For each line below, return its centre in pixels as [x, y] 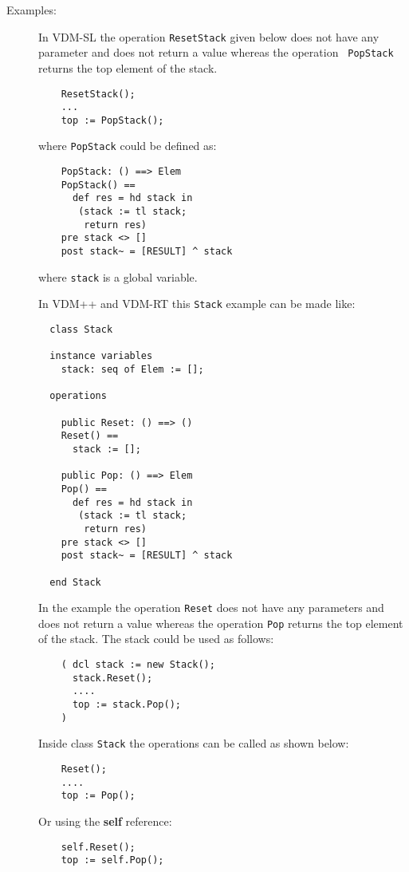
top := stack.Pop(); [126, 705]
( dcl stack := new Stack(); [138, 665]
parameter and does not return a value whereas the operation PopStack [216, 52]
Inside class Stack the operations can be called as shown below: [194, 743]
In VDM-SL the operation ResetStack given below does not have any [209, 36]
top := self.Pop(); [112, 860]
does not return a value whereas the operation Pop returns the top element [221, 623]
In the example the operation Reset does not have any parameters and [211, 608]
